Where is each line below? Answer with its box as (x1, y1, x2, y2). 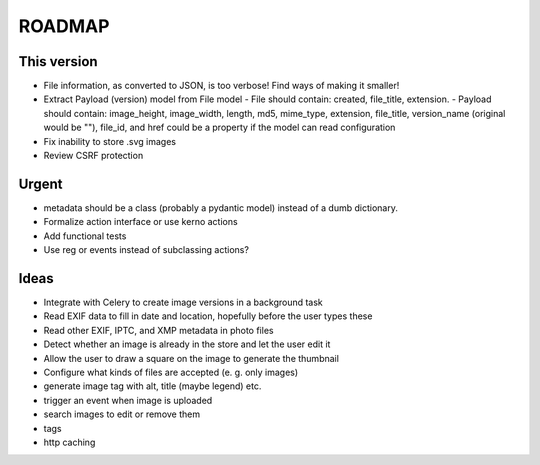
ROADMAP (18, 15, 110, 37)
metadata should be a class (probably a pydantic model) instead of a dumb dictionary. (43, 201, 399, 214)
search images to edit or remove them (43, 408, 200, 420)
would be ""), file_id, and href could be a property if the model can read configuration (43, 121, 396, 134)
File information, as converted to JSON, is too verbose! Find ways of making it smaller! (43, 80, 400, 92)
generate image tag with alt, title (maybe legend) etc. (43, 380, 262, 392)
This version (18, 53, 99, 70)
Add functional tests (43, 230, 127, 242)
